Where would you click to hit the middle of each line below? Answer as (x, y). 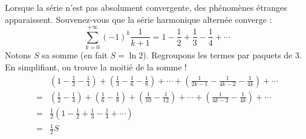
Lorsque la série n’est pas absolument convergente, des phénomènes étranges (146, 7)
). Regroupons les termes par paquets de (218, 55)
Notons (18, 55)
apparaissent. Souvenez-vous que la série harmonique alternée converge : (138, 19)
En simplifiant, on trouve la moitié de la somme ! (96, 66)
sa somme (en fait (75, 55)
